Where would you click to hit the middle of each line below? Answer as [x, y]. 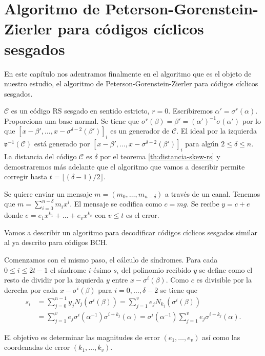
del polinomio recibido [156, 269]
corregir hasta [26, 176]
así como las [221, 337]
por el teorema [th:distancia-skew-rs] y [160, 156]
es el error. [143, 215]
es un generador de [140, 131]
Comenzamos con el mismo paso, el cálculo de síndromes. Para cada [111, 260]
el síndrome [68, 269]
